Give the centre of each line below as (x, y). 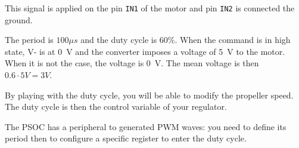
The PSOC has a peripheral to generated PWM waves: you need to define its (146, 126)
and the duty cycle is (119, 40)
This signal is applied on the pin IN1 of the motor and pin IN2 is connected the (150, 8)
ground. (19, 19)
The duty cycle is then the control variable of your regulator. (116, 107)
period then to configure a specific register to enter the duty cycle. (126, 138)
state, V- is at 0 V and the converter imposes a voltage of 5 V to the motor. (145, 51)
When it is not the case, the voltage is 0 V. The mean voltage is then (132, 63)
